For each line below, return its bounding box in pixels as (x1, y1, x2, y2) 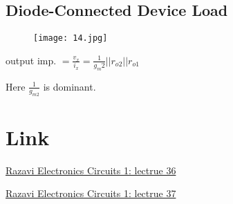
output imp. (6, 53, 57, 67)
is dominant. (43, 79, 96, 93)
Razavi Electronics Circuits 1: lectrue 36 (6, 163, 176, 177)
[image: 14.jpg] (33, 33, 108, 44)
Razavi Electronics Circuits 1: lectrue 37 (6, 186, 176, 201)
